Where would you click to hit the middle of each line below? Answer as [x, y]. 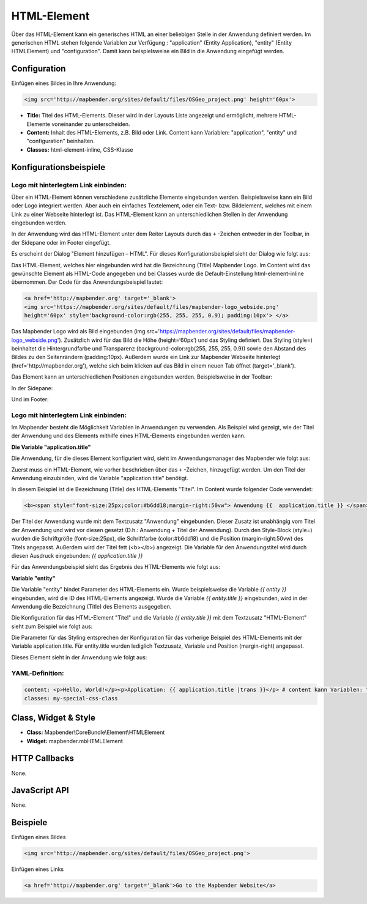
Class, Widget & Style [54, 718]
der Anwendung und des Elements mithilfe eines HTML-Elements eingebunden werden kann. [128, 436]
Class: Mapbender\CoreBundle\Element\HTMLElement [96, 732]
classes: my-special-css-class [71, 698]
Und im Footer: [30, 399]
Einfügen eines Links [38, 869]
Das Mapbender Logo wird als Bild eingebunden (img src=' [86, 332]
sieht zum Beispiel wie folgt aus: [52, 626]
